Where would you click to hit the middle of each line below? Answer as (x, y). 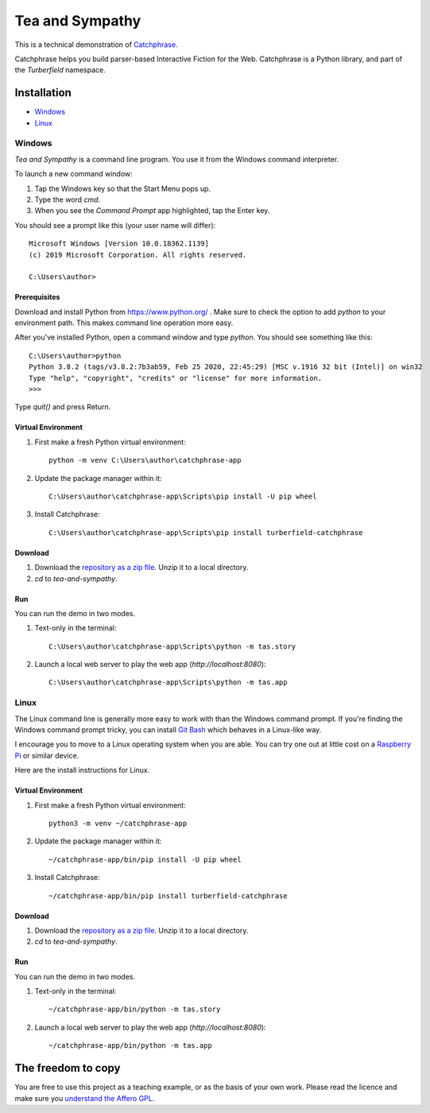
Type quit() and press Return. (63, 407)
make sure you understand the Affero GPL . (85, 1098)
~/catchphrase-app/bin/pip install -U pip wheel (145, 859)
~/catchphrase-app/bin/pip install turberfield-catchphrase (168, 896)
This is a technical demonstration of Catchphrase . (96, 45)
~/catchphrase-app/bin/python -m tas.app (130, 1046)
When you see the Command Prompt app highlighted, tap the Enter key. (152, 211)
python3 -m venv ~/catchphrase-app (118, 823)
